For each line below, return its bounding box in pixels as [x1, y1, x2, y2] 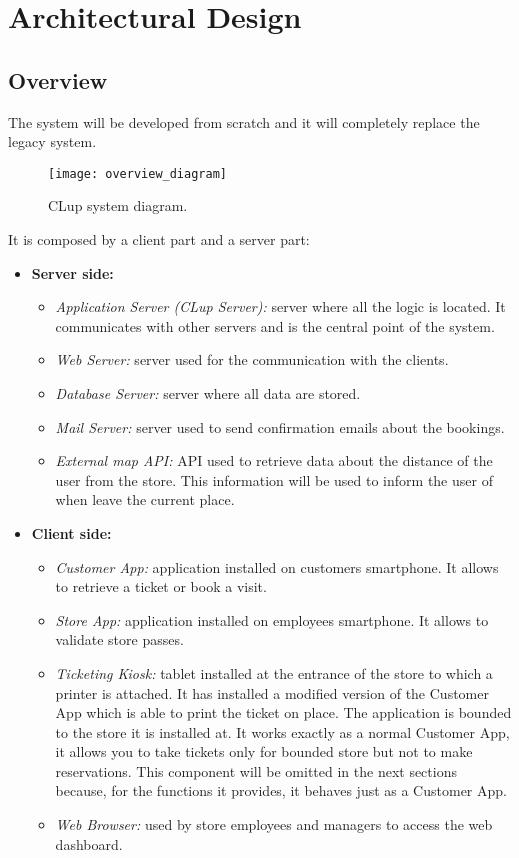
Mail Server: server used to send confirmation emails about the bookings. [55, 416, 505, 437]
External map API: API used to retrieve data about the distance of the [55, 450, 493, 471]
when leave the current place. [55, 489, 235, 510]
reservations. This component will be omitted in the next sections [55, 760, 457, 781]
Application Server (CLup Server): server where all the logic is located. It [55, 296, 506, 317]
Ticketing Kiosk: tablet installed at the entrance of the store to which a [55, 662, 493, 683]
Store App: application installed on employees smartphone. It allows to [55, 609, 489, 630]
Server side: [31, 262, 114, 283]
